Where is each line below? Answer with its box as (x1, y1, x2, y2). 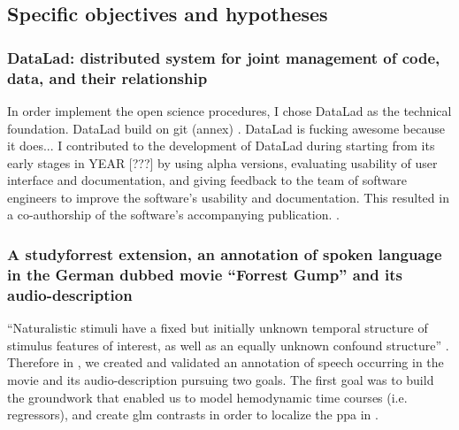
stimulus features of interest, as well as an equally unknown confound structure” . (7, 335, 449, 354)
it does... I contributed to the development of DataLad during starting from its (7, 136, 435, 155)
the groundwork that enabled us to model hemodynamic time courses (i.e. (7, 388, 408, 406)
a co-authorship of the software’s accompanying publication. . (7, 205, 340, 224)
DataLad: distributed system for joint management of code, (7, 46, 440, 68)
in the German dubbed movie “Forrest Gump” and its (7, 263, 402, 285)
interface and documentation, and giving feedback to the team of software (7, 171, 408, 189)
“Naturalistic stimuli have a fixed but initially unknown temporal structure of (7, 319, 428, 337)
